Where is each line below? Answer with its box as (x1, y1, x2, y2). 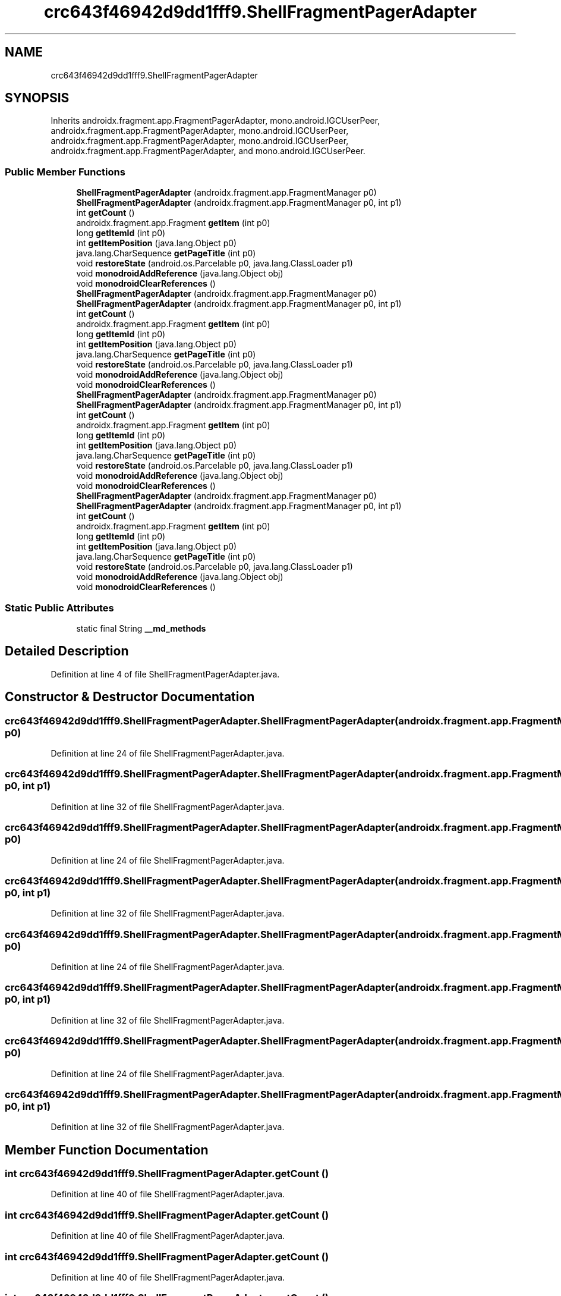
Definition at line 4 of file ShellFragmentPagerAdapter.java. (51, 669, 280, 679)
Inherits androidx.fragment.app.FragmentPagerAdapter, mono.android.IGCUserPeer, (51, 115, 380, 126)
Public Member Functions (5, 165, 125, 178)
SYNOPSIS (5, 90, 70, 106)
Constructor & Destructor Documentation (5, 689, 255, 705)
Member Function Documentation (5, 1142, 209, 1157)
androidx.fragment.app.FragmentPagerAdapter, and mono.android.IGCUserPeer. (51, 146, 365, 156)
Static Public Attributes (5, 601, 114, 614)
